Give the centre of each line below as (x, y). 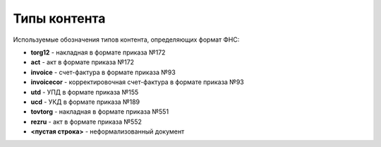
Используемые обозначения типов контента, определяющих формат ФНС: (126, 40)
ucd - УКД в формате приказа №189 (85, 102)
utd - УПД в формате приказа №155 (85, 92)
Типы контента (59, 18)
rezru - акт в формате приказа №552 (86, 122)
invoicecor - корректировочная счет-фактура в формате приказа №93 (137, 82)
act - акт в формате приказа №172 (82, 62)
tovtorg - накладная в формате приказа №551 (100, 112)
